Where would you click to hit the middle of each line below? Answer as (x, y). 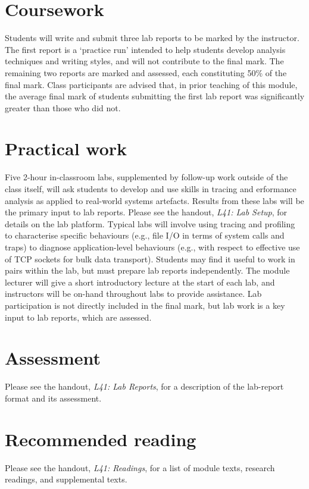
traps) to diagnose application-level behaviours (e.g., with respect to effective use (152, 247)
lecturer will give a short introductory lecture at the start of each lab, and (140, 282)
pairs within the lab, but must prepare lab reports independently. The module (147, 270)
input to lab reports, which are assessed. (78, 317)
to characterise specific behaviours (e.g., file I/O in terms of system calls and (145, 235)
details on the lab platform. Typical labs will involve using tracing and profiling (150, 223)
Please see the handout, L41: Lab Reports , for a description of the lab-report (144, 386)
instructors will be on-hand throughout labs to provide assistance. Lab (133, 294)
